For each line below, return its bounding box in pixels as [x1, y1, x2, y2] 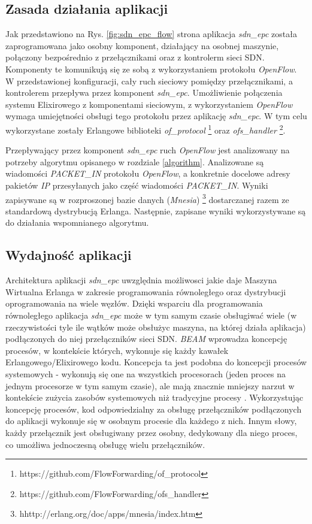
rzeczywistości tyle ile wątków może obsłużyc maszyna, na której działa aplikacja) [5, 320, 306, 333]
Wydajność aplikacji [5, 246, 132, 264]
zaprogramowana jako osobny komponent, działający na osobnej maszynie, [5, 39, 279, 52]
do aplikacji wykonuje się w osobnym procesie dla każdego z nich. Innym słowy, [5, 414, 297, 427]
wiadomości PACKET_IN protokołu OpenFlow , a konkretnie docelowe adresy [5, 167, 290, 180]
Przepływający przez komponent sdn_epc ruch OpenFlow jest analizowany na [5, 144, 290, 156]
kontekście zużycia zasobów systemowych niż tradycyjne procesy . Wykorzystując [5, 391, 304, 404]
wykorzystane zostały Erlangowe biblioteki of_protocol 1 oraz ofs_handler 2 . [5, 122, 286, 136]
